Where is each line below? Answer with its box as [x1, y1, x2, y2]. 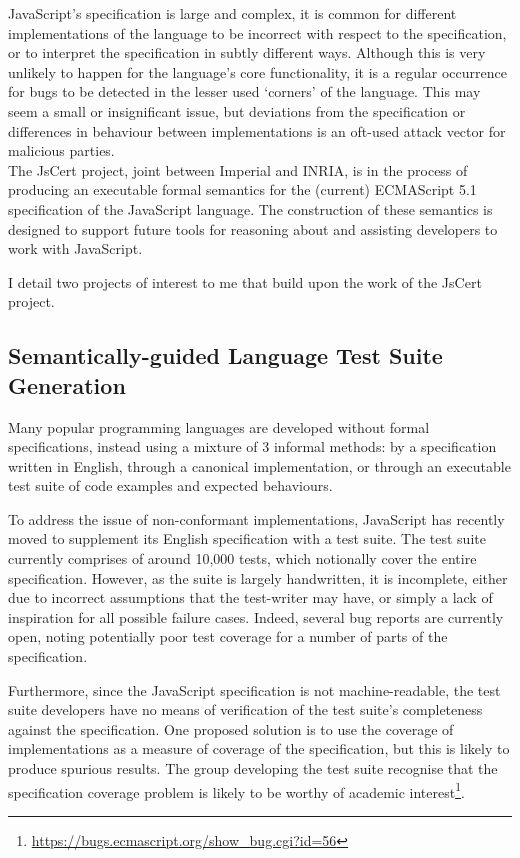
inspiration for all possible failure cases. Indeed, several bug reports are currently [8, 606, 504, 627]
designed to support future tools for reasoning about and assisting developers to [8, 218, 498, 239]
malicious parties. [8, 140, 115, 161]
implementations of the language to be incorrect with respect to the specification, [8, 22, 507, 43]
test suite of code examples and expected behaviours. [8, 475, 333, 496]
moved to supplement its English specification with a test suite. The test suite [8, 528, 486, 549]
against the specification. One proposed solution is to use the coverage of [8, 718, 454, 739]
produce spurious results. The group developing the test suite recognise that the [8, 758, 498, 778]
